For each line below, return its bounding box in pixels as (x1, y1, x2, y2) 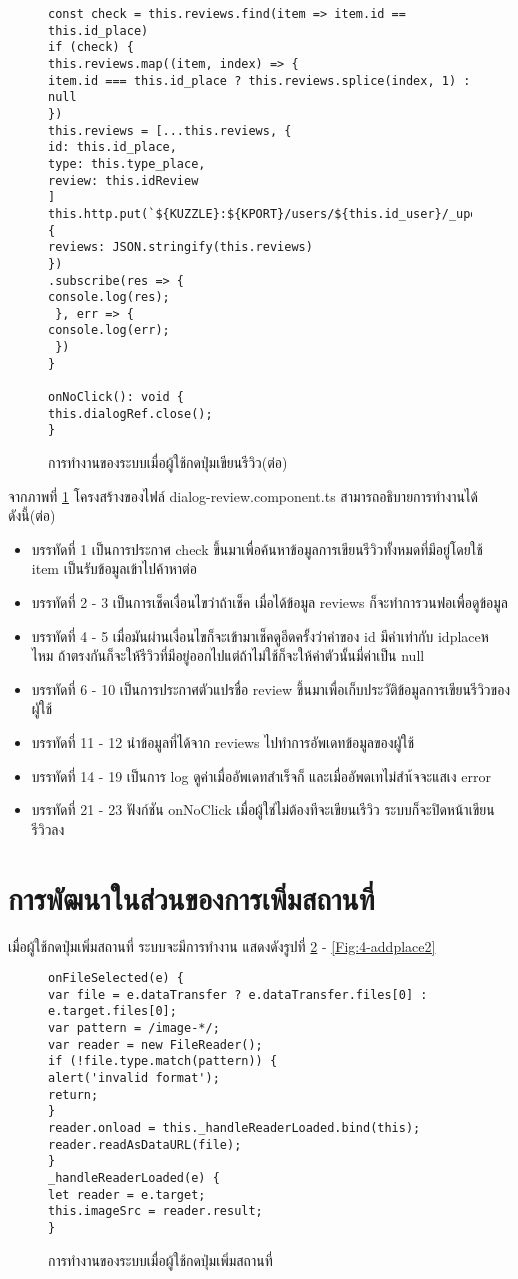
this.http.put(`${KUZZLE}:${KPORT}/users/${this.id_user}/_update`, (48, 206, 514, 221)
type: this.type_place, (48, 156, 206, 171)
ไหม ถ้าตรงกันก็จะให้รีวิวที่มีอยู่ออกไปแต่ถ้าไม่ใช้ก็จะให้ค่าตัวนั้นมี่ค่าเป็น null (31, 645, 425, 666)
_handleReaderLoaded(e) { (48, 1170, 220, 1185)
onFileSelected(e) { (48, 971, 185, 986)
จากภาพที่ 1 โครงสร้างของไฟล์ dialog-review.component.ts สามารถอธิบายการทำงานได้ (8, 485, 478, 506)
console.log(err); (48, 323, 170, 338)
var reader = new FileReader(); (48, 1037, 263, 1052)
